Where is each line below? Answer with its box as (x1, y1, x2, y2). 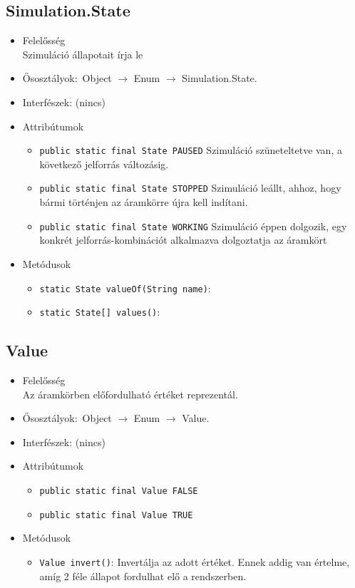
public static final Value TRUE (39, 510, 193, 520)
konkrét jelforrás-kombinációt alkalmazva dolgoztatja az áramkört (39, 232, 327, 247)
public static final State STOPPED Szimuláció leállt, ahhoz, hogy (39, 180, 341, 195)
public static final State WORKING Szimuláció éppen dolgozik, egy (39, 218, 347, 233)
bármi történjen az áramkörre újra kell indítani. (39, 195, 248, 210)
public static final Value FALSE (39, 486, 198, 496)
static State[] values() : (39, 304, 160, 319)
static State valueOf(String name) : (39, 280, 211, 295)
